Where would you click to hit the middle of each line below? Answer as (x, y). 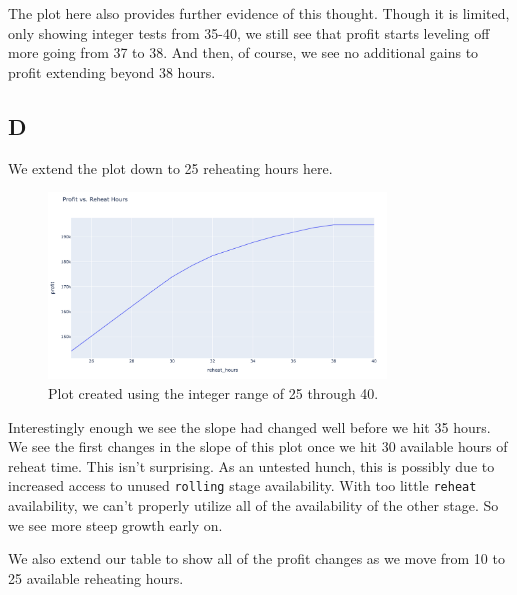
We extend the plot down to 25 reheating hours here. (170, 167)
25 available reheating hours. (96, 577)
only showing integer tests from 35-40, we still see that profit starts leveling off (249, 32)
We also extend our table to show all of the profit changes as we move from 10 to (256, 558)
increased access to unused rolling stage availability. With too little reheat (242, 485)
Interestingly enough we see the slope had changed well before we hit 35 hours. (249, 426)
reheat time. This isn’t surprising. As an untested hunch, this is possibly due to (251, 465)
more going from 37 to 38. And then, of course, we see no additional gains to (243, 52)
